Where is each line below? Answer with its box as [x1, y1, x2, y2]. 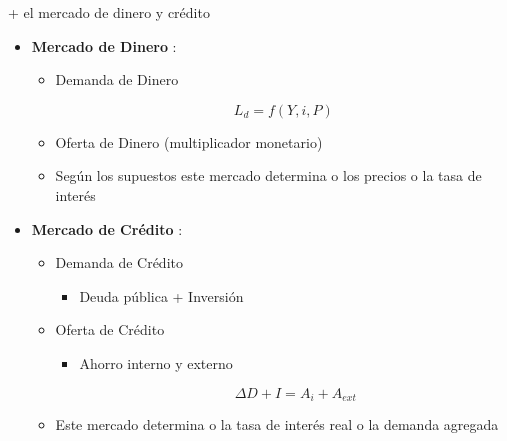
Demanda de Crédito [55, 252, 183, 273]
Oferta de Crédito [55, 319, 165, 340]
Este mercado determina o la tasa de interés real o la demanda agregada [55, 413, 499, 434]
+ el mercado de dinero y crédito [8, 2, 210, 22]
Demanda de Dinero [55, 69, 179, 90]
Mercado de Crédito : [31, 218, 183, 239]
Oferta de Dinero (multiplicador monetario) [55, 131, 323, 152]
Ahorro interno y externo [79, 352, 233, 373]
